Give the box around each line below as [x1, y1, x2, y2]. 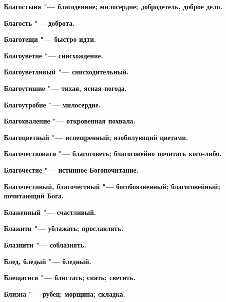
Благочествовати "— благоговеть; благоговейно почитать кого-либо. [4, 148, 222, 159]
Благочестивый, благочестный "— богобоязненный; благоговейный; [4, 181, 220, 191]
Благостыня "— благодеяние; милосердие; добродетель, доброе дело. [4, 1, 223, 11]
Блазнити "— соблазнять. [4, 239, 86, 249]
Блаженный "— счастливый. [4, 207, 96, 217]
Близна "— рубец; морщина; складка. [4, 288, 126, 299]
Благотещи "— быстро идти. [4, 34, 96, 44]
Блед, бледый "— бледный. [4, 256, 92, 266]
